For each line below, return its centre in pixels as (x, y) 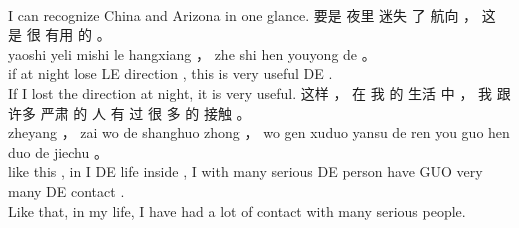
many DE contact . (66, 190)
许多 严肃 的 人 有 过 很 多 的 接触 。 (129, 112)
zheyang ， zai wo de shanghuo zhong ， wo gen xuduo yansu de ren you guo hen (259, 132)
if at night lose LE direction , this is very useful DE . (170, 73)
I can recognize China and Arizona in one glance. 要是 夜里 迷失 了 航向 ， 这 (252, 14)
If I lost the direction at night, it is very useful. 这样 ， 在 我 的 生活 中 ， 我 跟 (259, 92)
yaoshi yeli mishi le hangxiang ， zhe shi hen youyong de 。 (192, 53)
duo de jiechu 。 (58, 151)
